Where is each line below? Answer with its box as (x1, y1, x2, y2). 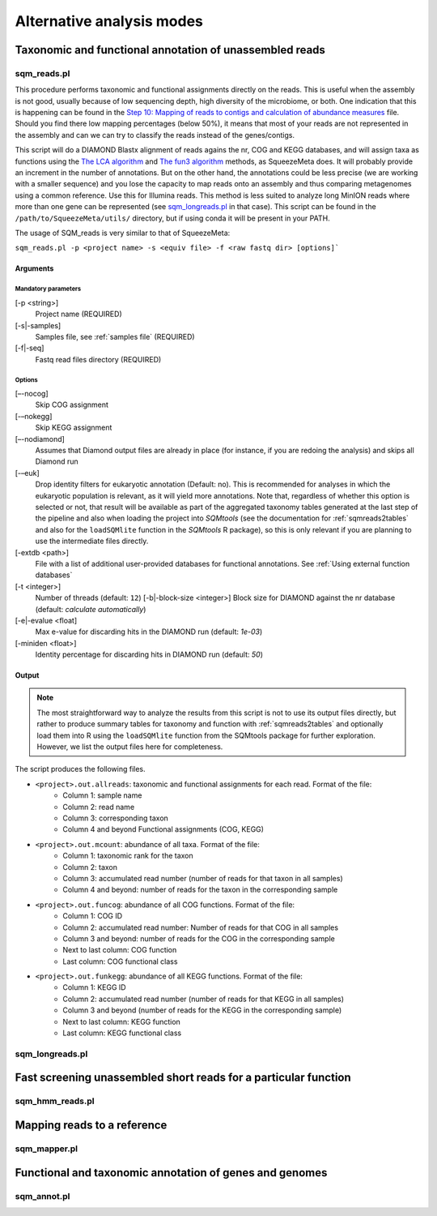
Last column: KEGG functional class (62, 1028, 182, 1038)
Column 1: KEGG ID (62, 983, 126, 992)
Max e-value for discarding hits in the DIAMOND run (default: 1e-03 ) (35, 627, 263, 636)
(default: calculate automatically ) (35, 604, 146, 614)
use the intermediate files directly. (35, 536, 149, 546)
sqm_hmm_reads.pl (15, 1095, 95, 1107)
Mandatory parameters (15, 285, 82, 293)
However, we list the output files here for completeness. (36, 742, 223, 751)
